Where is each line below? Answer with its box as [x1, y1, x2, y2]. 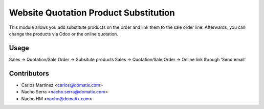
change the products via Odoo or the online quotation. [9, 31, 118, 36]
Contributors [9, 69, 49, 77]
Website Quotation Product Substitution [9, 7, 176, 18]
